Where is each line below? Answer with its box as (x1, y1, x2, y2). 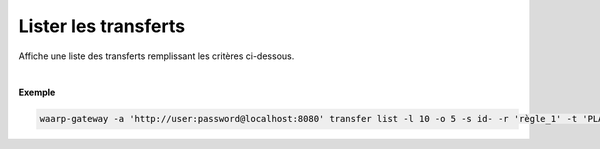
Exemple (18, 86, 56, 99)
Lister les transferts (18, 15, 185, 37)
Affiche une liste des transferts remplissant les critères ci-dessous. (18, 50, 295, 62)
